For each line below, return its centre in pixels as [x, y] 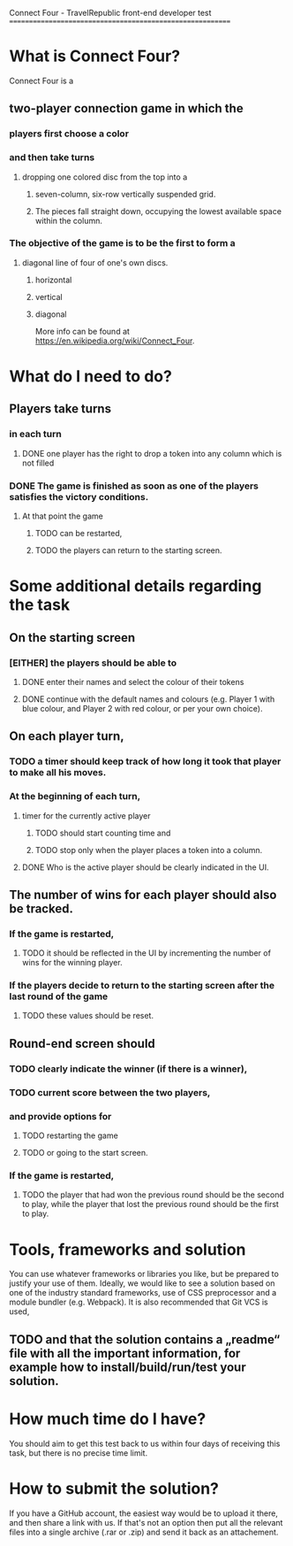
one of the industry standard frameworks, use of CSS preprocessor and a [143, 1293]
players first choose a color [69, 134]
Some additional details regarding [135, 586]
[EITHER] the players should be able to [93, 663]
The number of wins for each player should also [143, 894]
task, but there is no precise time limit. [79, 1453]
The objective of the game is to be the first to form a [122, 243]
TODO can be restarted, [79, 534]
